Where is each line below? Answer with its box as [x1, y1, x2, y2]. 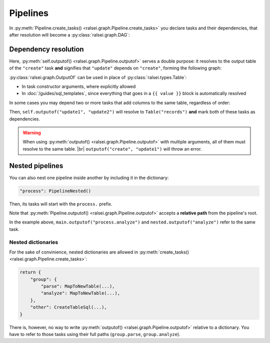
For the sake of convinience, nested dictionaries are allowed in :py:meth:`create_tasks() [9, 249, 189, 255]
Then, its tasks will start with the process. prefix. [9, 200, 112, 207]
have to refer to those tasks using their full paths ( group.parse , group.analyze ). [9, 331, 181, 337]
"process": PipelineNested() [19, 188, 91, 193]
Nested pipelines [9, 161, 63, 170]
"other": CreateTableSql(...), [30, 304, 107, 310]
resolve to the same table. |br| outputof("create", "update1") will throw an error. [22, 145, 202, 152]
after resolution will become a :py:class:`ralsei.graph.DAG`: [9, 31, 130, 37]
